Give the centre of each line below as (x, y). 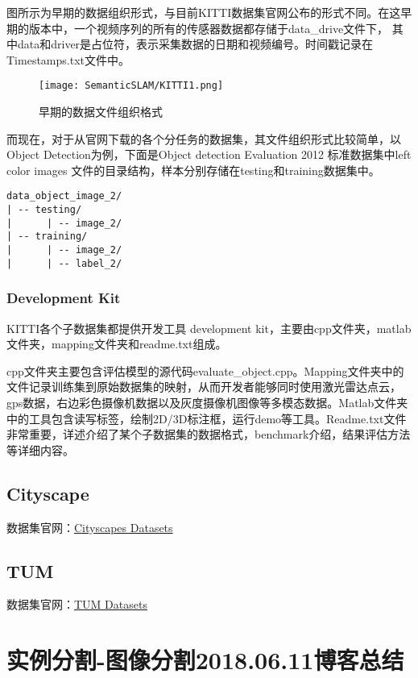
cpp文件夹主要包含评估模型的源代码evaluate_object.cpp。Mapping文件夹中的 (205, 370)
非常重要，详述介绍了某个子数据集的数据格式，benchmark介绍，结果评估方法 (209, 434)
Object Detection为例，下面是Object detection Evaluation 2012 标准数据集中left (209, 154)
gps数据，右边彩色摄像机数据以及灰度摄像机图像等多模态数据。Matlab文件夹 (207, 402)
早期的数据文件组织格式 (101, 112)
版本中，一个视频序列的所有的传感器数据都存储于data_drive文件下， (209, 28)
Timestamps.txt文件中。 (68, 59)
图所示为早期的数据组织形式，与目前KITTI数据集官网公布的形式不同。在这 (204, 12)
